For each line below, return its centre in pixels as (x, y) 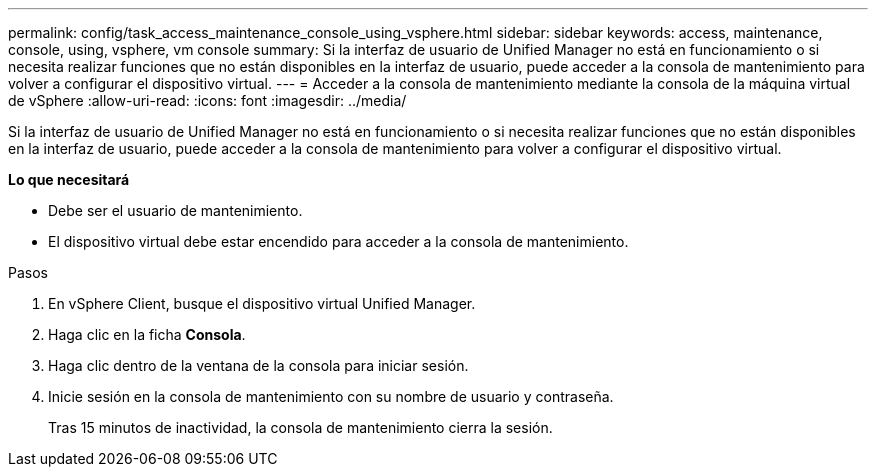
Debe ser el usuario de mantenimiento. (175, 210)
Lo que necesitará (69, 179)
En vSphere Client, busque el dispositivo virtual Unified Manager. (262, 303)
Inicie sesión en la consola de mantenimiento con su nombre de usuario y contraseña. (331, 396)
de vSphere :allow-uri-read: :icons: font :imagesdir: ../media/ (207, 100)
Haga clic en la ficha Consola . (147, 334)
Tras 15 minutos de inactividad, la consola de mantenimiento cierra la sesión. (300, 427)
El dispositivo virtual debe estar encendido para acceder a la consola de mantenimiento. (338, 241)
